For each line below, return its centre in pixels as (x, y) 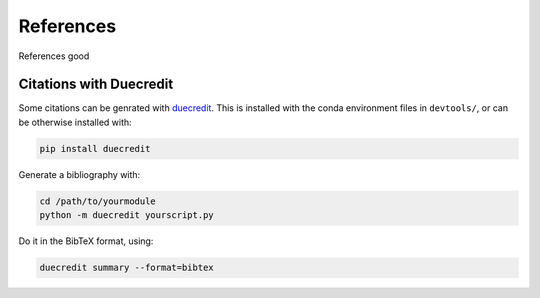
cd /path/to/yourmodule (98, 201)
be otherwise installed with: (75, 122)
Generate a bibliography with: (79, 174)
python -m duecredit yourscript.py (126, 215)
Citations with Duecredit (96, 84)
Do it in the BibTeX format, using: (86, 241)
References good (54, 56)
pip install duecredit (95, 148)
